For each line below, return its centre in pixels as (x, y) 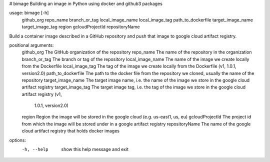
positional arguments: (31, 45)
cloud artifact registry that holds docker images (71, 131)
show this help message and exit (95, 149)
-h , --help (35, 149)
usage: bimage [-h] (29, 13)
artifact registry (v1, (42, 94)
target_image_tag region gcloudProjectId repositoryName (81, 27)
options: (18, 140)
